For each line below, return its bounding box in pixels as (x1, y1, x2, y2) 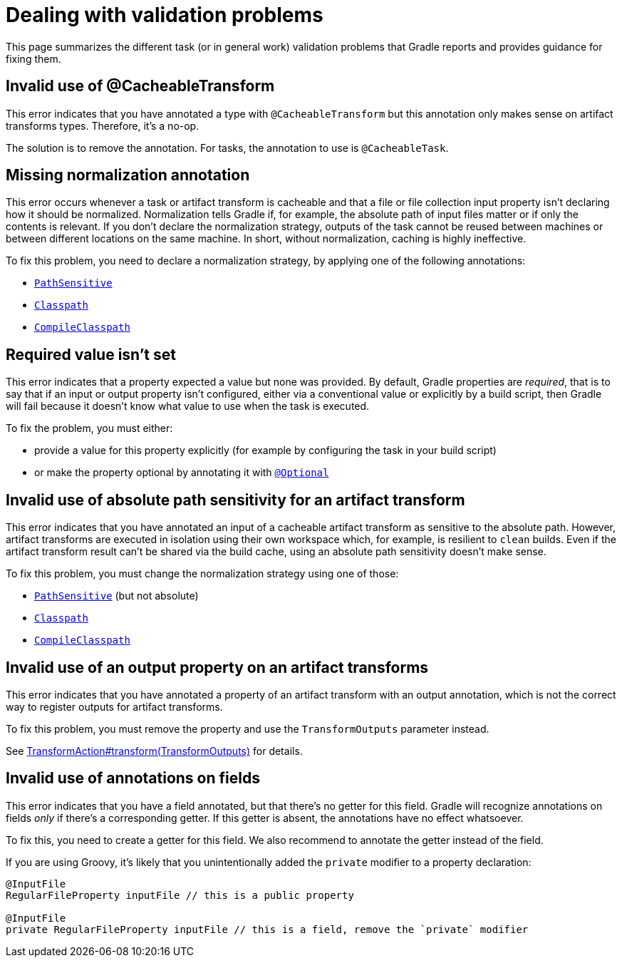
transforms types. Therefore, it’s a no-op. (6, 119, 199, 132)
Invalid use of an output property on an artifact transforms (6, 658, 429, 676)
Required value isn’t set (6, 345, 176, 364)
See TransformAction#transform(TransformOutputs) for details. (6, 744, 303, 757)
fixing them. (6, 52, 61, 65)
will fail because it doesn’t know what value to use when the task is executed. (6, 400, 370, 413)
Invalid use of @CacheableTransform (6, 77, 275, 96)
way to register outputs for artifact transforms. (6, 700, 223, 713)
